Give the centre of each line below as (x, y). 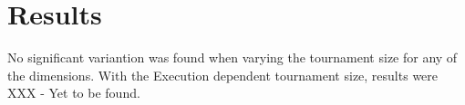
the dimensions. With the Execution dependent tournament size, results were (223, 75)
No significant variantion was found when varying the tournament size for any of (232, 57)
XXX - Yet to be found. (74, 93)
